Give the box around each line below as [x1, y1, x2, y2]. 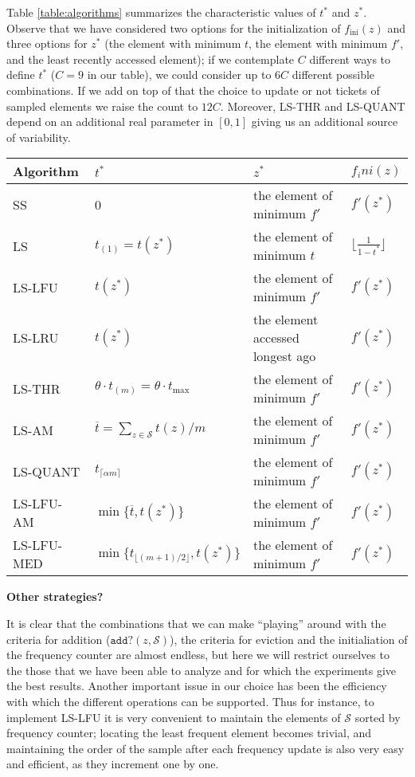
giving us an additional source [251, 113, 398, 130]
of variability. [6, 128, 71, 145]
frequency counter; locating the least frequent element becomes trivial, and [6, 724, 372, 741]
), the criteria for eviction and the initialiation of [170, 630, 408, 647]
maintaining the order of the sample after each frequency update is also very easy [6, 740, 405, 756]
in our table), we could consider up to [87, 66, 272, 83]
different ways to [309, 50, 391, 67]
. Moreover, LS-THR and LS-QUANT [220, 97, 405, 114]
